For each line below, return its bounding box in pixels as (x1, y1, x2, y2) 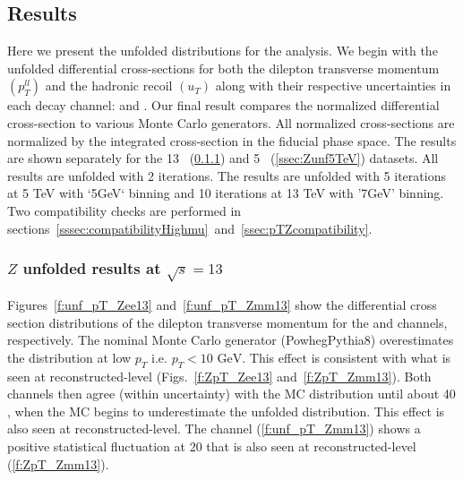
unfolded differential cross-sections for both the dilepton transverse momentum (7, 58, 440, 77)
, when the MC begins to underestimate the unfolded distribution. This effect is (7, 401, 445, 420)
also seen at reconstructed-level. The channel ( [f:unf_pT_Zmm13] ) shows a (7, 419, 421, 438)
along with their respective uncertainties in (215, 76, 451, 95)
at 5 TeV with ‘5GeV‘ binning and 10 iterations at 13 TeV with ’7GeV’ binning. (7, 184, 444, 202)
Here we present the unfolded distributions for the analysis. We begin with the (7, 41, 438, 60)
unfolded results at (22, 257, 161, 279)
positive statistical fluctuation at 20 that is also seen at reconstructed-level (7, 436, 416, 455)
